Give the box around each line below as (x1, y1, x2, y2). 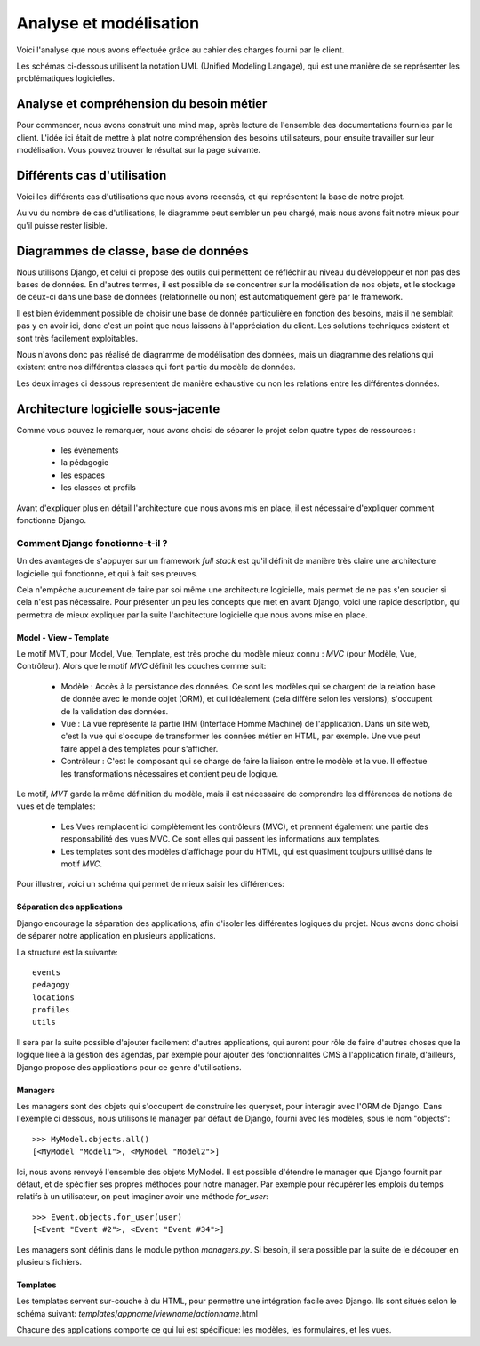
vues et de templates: (16, 801, 96, 811)
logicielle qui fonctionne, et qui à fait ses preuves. (16, 568, 199, 578)
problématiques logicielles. (16, 73, 116, 84)
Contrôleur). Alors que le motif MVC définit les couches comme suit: (16, 661, 267, 672)
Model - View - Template (16, 632, 110, 642)
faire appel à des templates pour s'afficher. (60, 743, 219, 754)
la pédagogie (60, 457, 109, 468)
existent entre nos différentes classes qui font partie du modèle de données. (16, 361, 297, 373)
